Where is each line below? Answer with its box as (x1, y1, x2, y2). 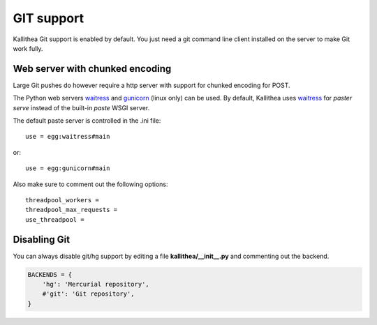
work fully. (13, 44, 43, 52)
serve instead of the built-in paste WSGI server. (13, 103, 150, 112)
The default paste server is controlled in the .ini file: (13, 116, 161, 125)
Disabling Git (13, 234, 70, 245)
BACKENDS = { (27, 271, 73, 278)
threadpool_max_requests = (25, 206, 118, 214)
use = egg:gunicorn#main (25, 165, 110, 172)
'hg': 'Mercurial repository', (42, 280, 149, 289)
